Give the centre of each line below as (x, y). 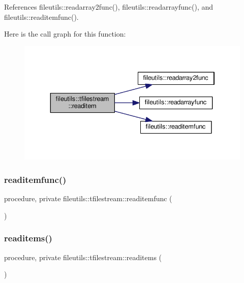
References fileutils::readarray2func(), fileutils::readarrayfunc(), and (109, 7)
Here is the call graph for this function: (65, 34)
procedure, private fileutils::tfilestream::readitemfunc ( (88, 198)
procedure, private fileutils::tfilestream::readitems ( (83, 257)
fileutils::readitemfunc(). (41, 17)
